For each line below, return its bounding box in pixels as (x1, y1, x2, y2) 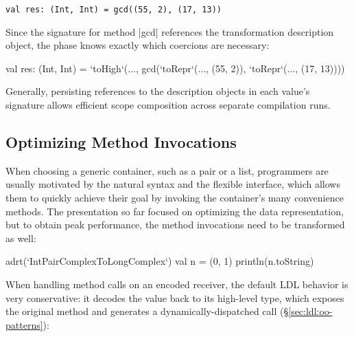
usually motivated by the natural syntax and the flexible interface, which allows (5, 177, 340, 191)
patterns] (5, 317, 43, 331)
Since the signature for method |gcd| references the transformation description (5, 24, 334, 39)
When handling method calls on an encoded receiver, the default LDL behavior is (5, 276, 349, 291)
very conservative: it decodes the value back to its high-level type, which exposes (5, 290, 344, 305)
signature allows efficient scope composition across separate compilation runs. (5, 98, 331, 112)
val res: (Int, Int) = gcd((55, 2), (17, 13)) (5, 5, 222, 14)
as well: (5, 230, 36, 245)
